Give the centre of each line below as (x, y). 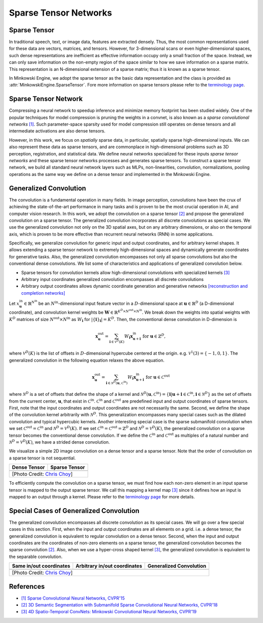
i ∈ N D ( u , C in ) (116, 383)
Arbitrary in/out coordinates (109, 566)
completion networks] (43, 293)
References (27, 586)
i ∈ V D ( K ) (117, 342)
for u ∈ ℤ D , (154, 336)
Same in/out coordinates (41, 566)
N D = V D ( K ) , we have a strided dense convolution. (59, 442)
